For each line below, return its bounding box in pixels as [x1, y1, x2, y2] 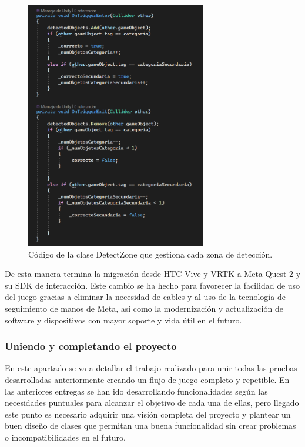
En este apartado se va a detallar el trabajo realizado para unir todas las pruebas [5, 362, 297, 374]
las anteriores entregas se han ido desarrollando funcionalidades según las [5, 385, 268, 397]
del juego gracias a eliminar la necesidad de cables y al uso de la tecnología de [5, 291, 286, 303]
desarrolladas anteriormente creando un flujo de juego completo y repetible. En [5, 373, 290, 386]
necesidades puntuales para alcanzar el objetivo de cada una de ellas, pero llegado [5, 396, 299, 409]
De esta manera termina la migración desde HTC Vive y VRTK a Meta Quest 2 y [5, 268, 301, 280]
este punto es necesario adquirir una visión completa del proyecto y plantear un [5, 408, 291, 420]
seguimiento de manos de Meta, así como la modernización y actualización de [5, 302, 283, 315]
